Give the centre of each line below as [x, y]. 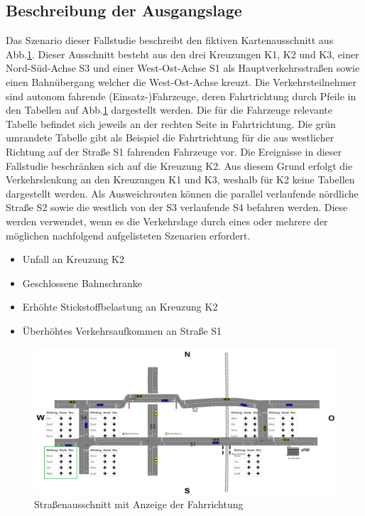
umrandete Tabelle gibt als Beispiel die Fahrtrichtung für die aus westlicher [170, 138]
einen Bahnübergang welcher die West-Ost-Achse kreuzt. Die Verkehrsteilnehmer [181, 81]
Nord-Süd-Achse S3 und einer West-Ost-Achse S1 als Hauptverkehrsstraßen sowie [183, 68]
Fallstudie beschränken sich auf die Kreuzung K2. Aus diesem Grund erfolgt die [179, 165]
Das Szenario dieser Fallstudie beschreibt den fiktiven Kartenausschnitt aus [170, 40]
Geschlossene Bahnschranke [82, 283]
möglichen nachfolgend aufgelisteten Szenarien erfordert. [128, 235]
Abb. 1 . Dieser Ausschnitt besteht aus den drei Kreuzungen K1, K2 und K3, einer [182, 54]
